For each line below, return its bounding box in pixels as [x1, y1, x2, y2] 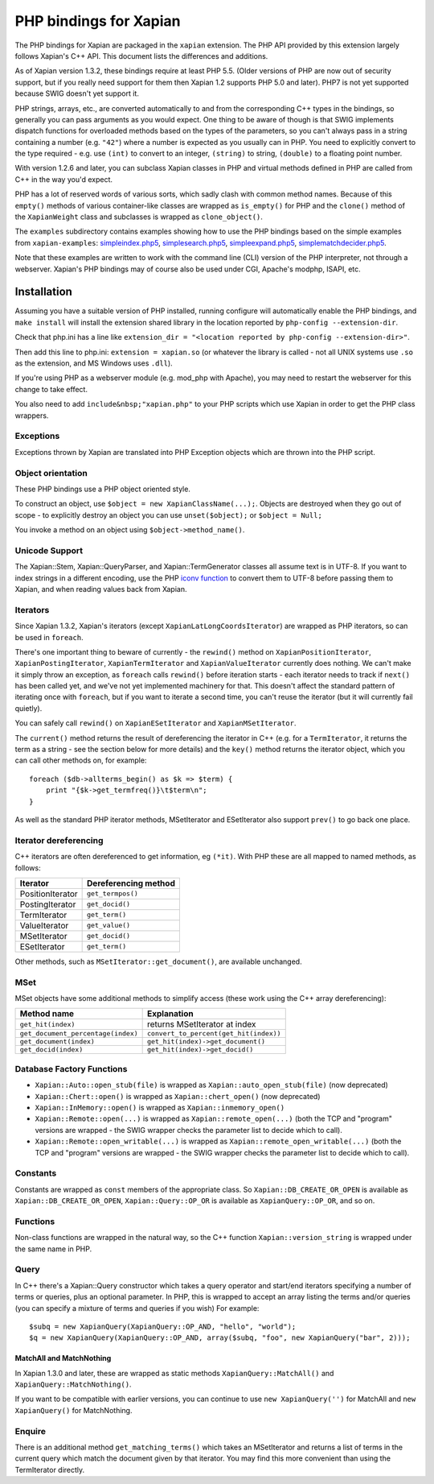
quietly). [14, 703, 43, 713]
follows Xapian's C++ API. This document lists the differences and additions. [14, 51, 268, 60]
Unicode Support [14, 544, 84, 556]
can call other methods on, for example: [14, 755, 147, 765]
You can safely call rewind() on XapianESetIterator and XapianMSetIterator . [14, 718, 297, 728]
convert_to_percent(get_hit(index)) [147, 1029, 281, 1038]
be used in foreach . [14, 632, 84, 642]
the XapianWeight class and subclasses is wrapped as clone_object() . [14, 212, 263, 221]
